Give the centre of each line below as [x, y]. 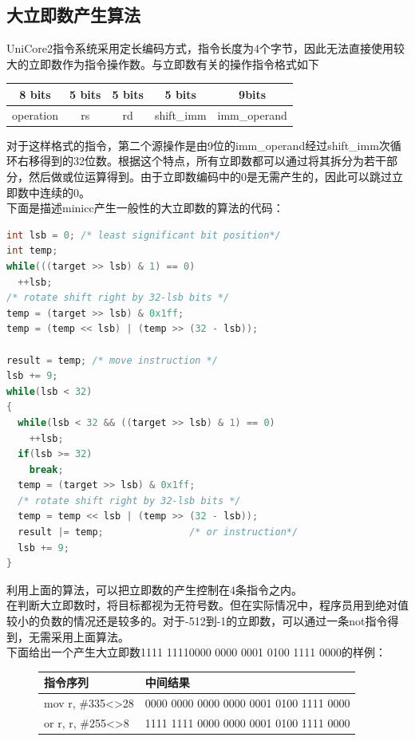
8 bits [35, 94]
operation [36, 114]
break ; [46, 469]
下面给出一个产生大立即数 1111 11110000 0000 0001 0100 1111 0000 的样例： [196, 652]
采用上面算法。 [90, 636]
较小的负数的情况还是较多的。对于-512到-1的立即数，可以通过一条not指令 [197, 621]
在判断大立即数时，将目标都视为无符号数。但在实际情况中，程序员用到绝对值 [207, 605]
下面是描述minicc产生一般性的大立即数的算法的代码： [145, 208]
